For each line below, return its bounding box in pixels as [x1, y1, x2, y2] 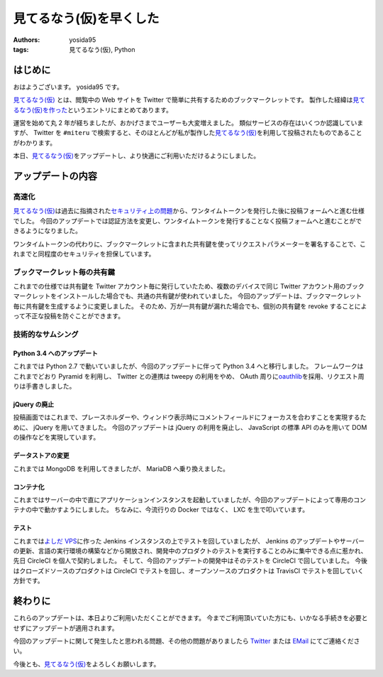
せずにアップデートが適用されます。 [13, 624, 118, 632]
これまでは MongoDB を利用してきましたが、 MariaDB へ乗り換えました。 [13, 464, 230, 472]
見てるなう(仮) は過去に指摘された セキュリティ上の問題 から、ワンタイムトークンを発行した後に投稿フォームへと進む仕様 [13, 207, 365, 215]
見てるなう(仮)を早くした [13, 11, 160, 26]
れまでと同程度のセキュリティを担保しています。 [13, 249, 155, 258]
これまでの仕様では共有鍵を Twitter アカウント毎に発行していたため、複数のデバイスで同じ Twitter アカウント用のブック [13, 282, 365, 291]
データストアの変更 [13, 451, 70, 460]
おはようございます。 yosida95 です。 [13, 82, 123, 91]
